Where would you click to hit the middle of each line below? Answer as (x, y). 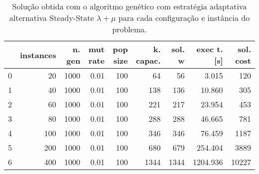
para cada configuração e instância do (184, 18)
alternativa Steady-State (52, 18)
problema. (129, 29)
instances (38, 55)
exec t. (210, 49)
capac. (148, 60)
